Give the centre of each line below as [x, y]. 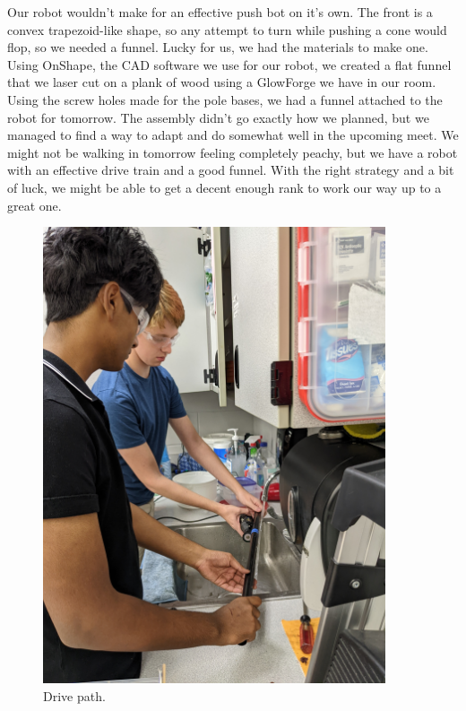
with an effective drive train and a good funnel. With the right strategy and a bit [231, 170]
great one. [35, 205]
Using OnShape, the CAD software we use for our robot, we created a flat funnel [229, 64]
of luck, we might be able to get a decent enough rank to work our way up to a [224, 187]
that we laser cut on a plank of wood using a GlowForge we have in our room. [222, 82]
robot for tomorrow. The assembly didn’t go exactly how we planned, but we [218, 117]
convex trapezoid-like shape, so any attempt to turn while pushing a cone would [227, 29]
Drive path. [74, 695]
